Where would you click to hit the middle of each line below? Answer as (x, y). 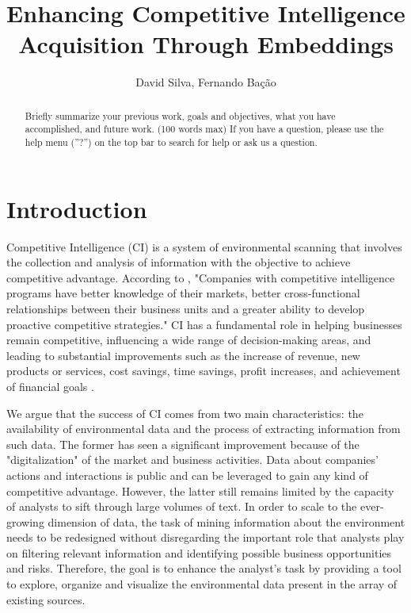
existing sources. (46, 599)
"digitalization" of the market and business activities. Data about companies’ (192, 460)
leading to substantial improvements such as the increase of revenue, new (183, 355)
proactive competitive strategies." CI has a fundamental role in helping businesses (204, 324)
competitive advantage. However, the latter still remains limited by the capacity (200, 490)
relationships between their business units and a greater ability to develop (186, 308)
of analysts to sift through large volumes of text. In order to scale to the (182, 506)
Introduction (77, 208)
